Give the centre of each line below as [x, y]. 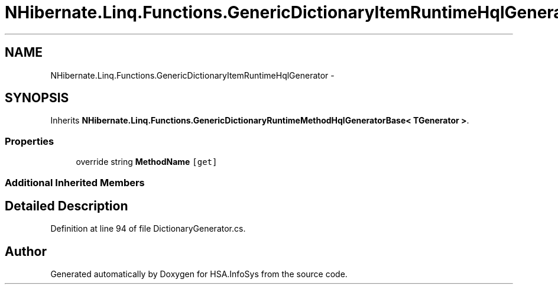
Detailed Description [66, 206]
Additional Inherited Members [75, 182]
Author [26, 251]
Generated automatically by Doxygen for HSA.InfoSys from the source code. [199, 274]
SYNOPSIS [37, 98]
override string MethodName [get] [147, 162]
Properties [30, 141]
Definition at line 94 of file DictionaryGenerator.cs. [148, 229]
